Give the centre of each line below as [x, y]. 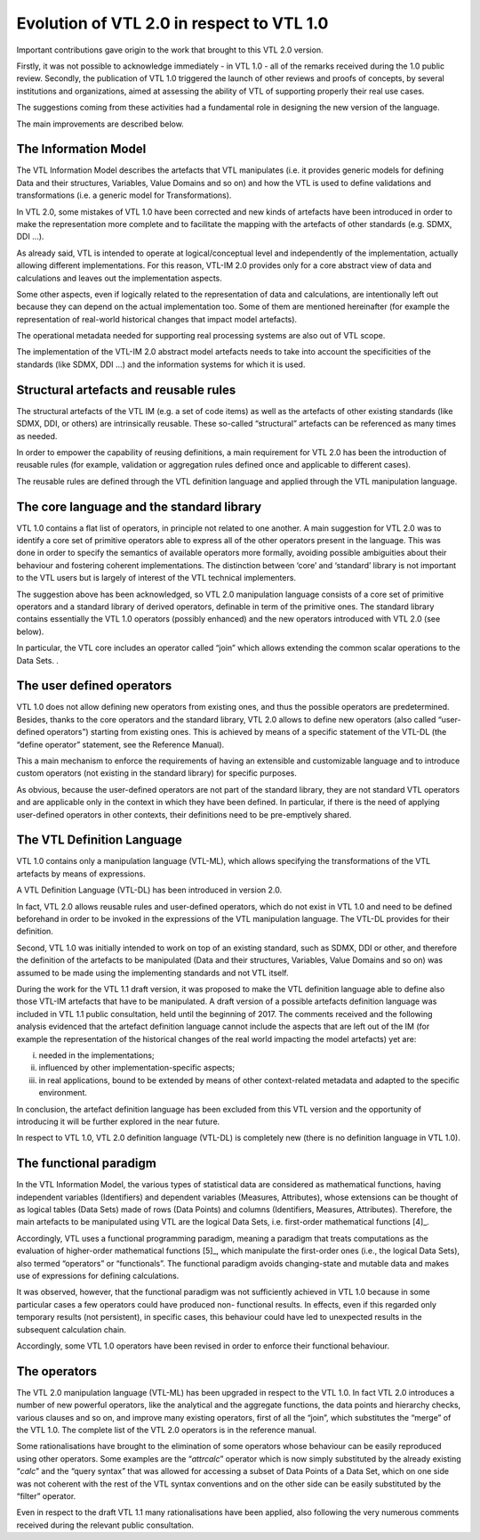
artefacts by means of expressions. [81, 874]
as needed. [37, 436]
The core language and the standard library [139, 506]
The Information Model [81, 149]
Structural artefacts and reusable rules [126, 390]
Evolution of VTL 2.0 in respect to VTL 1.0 [172, 23]
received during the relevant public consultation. [105, 1525]
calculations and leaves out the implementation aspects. [119, 278]
